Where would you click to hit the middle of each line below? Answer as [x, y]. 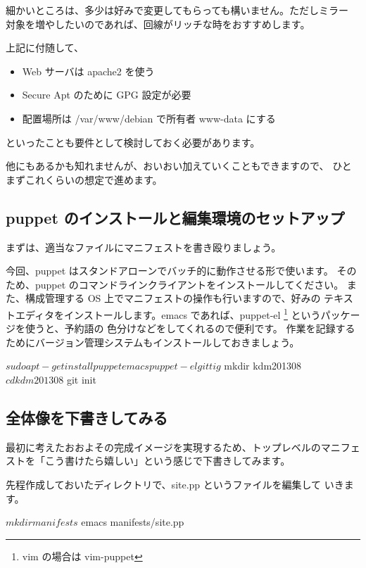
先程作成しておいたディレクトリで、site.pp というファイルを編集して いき [175, 484]
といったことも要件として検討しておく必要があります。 [133, 142]
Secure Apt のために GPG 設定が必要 [107, 95]
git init [81, 379]
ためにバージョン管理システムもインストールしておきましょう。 [153, 342]
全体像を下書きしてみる [87, 417]
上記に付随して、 [45, 48]
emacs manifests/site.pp [133, 522]
